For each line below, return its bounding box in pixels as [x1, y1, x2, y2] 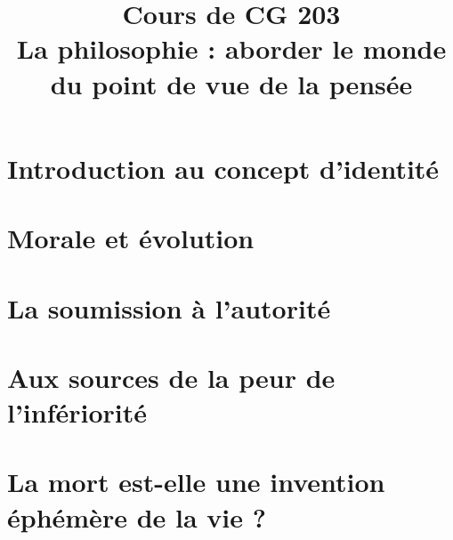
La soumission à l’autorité [7, 289, 331, 326]
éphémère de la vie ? [7, 498, 266, 535]
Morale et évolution [7, 220, 255, 256]
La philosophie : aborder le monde [16, 30, 447, 67]
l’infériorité [7, 394, 148, 431]
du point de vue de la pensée [50, 65, 413, 101]
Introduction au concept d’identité [7, 149, 440, 186]
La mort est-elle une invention [7, 463, 385, 500]
